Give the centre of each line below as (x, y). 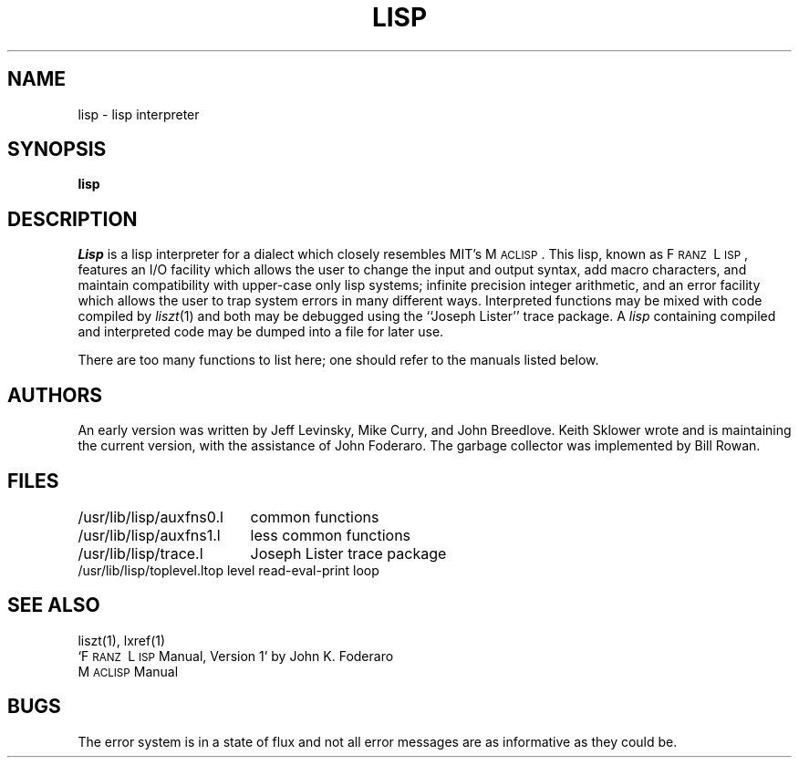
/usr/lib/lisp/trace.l (140, 553)
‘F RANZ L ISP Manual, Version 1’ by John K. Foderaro (236, 656)
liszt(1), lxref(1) (122, 640)
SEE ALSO (54, 605)
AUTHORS (55, 395)
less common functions (331, 535)
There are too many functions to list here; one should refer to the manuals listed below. (338, 360)
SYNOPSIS (57, 150)
